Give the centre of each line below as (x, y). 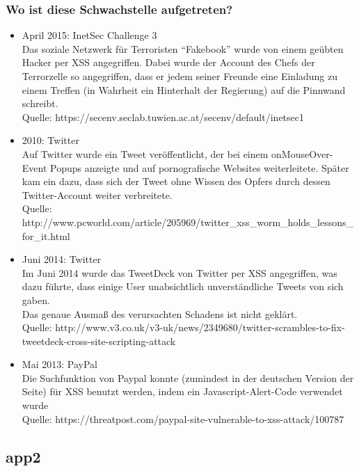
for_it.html (46, 235)
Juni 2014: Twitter (62, 259)
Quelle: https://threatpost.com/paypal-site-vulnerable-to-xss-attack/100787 (183, 418)
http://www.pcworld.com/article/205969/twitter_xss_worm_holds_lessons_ (188, 222)
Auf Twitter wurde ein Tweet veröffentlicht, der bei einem (145, 153)
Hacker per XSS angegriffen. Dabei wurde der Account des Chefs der (168, 62)
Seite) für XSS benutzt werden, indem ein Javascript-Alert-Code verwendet (182, 391)
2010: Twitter (50, 140)
